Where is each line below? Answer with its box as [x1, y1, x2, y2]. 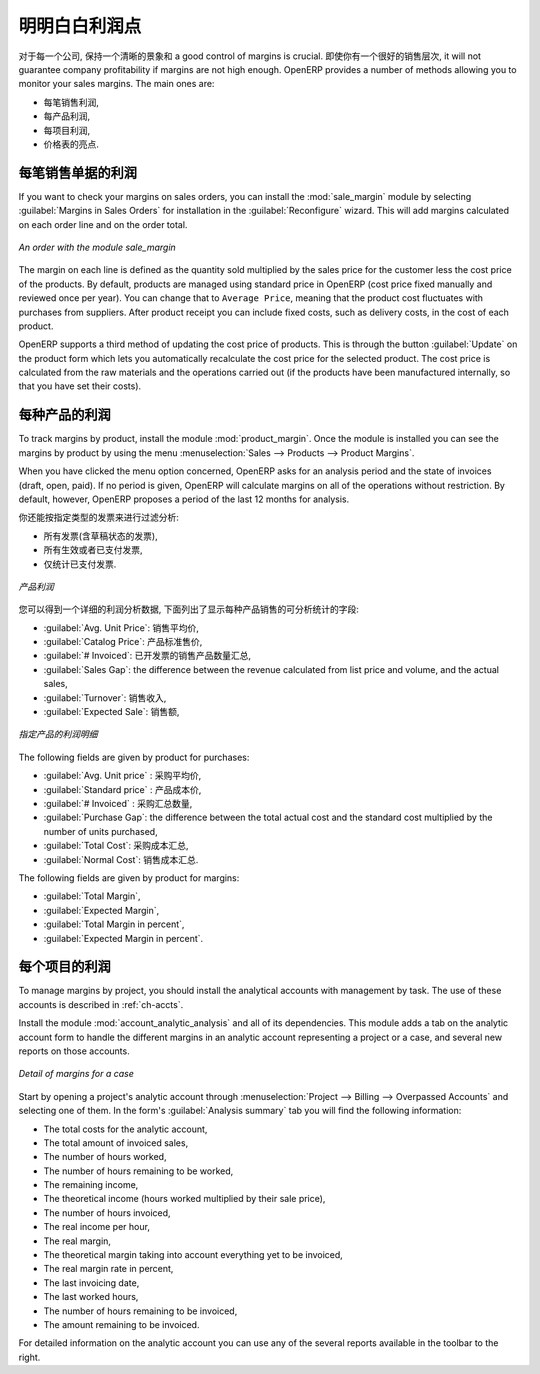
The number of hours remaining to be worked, [43, 1165, 234, 1177]
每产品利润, [43, 110, 91, 122]
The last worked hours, [43, 1291, 139, 1303]
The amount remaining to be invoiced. [43, 1319, 200, 1330]
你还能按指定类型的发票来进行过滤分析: [18, 511, 180, 524]
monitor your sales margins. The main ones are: [18, 78, 215, 90]
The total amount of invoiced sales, [43, 1136, 189, 1149]
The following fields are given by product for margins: [18, 871, 240, 884]
